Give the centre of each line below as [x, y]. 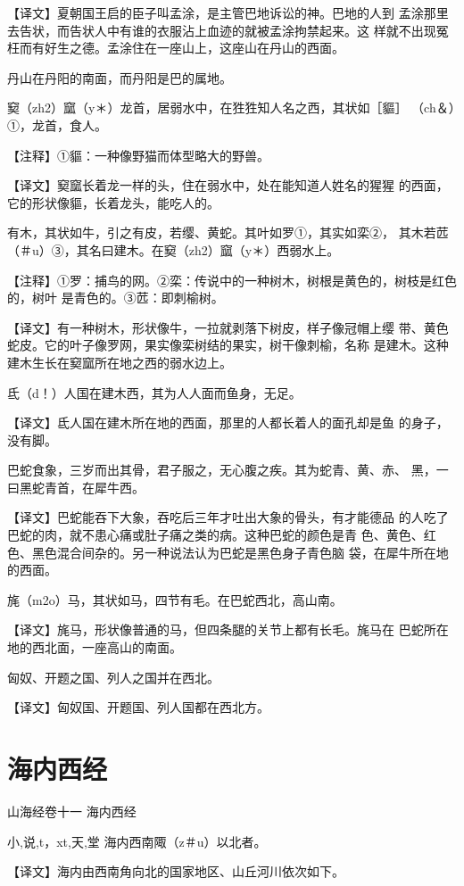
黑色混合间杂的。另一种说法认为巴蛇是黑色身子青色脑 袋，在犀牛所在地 [240, 552]
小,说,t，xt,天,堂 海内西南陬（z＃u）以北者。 [137, 841]
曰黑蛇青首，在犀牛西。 [76, 487]
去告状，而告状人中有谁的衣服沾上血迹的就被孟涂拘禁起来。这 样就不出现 [222, 30]
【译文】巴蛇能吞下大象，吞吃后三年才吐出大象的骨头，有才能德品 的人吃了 [228, 517]
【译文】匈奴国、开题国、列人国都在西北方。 [138, 707]
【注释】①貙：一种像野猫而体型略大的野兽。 [138, 155]
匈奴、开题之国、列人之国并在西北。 [113, 677]
